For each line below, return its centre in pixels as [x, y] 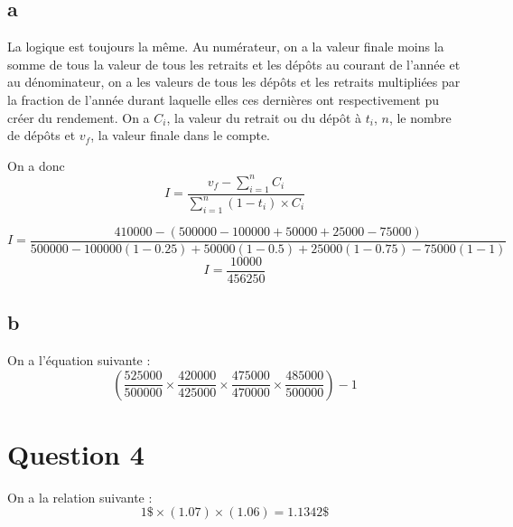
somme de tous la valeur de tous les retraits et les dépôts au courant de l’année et [234, 64]
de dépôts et [42, 135]
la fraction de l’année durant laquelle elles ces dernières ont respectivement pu [224, 99]
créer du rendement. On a [79, 117]
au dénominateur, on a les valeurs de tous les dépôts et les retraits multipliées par [234, 82]
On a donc [36, 165]
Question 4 [76, 453]
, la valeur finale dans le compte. [181, 135]
